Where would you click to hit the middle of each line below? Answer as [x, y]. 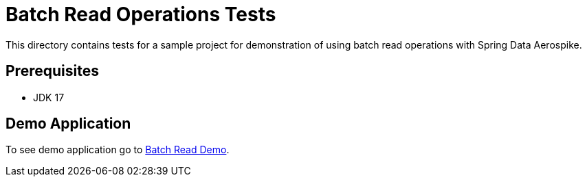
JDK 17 [49, 97]
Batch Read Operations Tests [141, 14]
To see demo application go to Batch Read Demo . [118, 150]
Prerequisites [52, 71]
